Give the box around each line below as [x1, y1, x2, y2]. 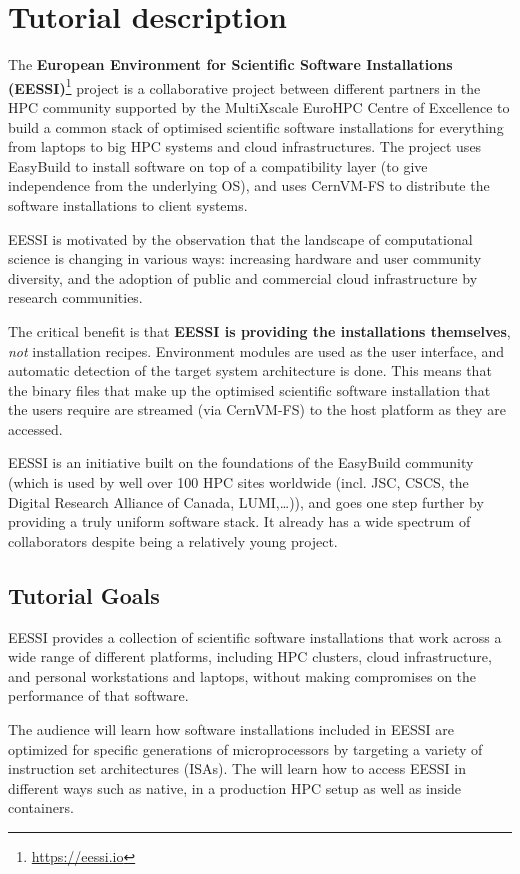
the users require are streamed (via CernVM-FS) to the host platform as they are [8, 399, 506, 420]
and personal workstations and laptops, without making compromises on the [8, 665, 477, 686]
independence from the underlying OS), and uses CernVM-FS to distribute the [8, 175, 490, 196]
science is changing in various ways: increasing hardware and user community [8, 248, 482, 269]
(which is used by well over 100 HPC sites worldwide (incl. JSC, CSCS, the [8, 472, 469, 493]
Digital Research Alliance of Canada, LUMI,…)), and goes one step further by [8, 491, 484, 512]
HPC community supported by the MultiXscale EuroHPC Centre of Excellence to [8, 96, 510, 117]
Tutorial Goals [8, 579, 160, 610]
